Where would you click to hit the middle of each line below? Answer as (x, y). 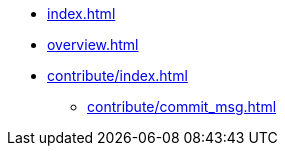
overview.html (93, 44)
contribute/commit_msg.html (182, 106)
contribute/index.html (117, 75)
